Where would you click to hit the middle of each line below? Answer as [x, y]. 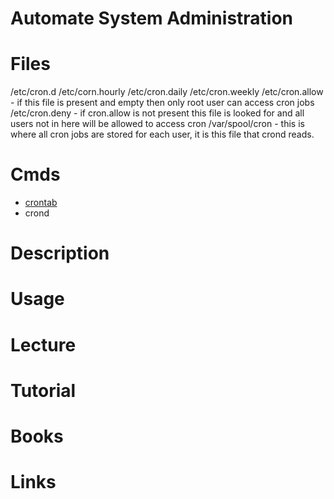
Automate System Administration [152, 18]
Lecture [43, 344]
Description [60, 253]
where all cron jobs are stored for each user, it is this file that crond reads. [162, 134]
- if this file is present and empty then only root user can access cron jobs [162, 103]
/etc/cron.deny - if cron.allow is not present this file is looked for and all [157, 113]
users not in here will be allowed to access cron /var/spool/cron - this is [157, 124]
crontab [41, 203]
